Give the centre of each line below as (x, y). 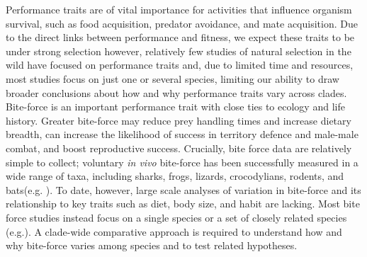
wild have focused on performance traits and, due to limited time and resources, (180, 65)
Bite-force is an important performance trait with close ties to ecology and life (175, 107)
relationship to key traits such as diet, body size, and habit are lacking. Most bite (183, 204)
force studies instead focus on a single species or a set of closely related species (176, 217)
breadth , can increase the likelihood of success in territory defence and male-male (182, 134)
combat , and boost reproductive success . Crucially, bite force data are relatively (179, 148)
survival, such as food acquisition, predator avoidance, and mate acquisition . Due (182, 23)
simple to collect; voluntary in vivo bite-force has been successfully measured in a (182, 162)
